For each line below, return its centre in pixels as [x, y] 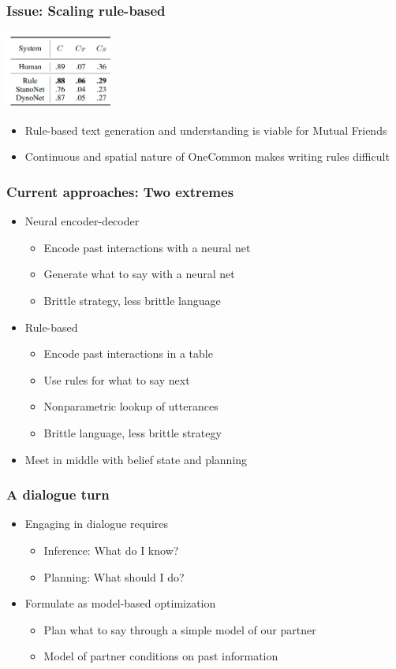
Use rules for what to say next [117, 379]
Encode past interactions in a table [128, 353]
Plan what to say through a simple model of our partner [180, 629]
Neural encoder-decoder [82, 221]
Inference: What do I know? [111, 550]
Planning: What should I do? [114, 576]
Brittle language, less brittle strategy [133, 432]
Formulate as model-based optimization [120, 603]
